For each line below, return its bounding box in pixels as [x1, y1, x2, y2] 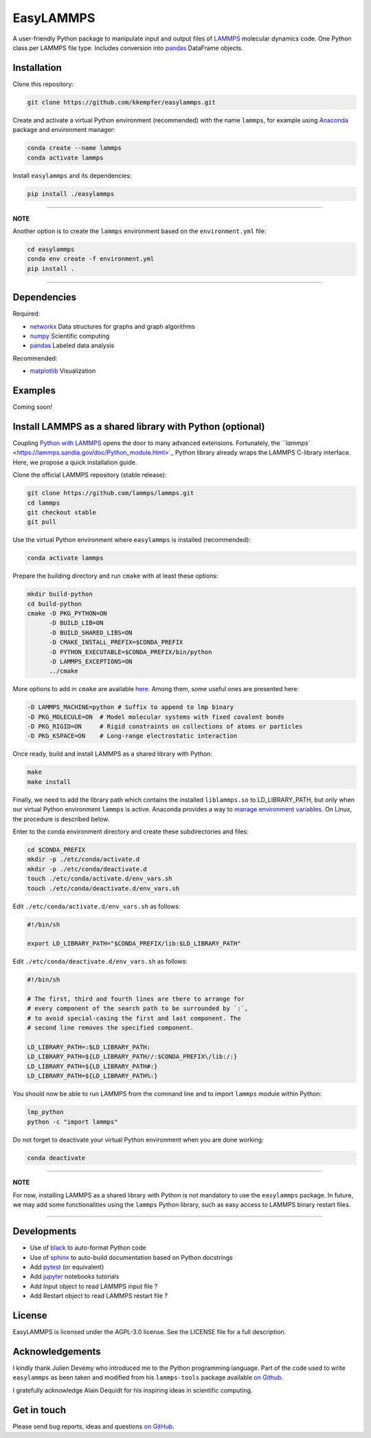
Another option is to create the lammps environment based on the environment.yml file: [12, 227, 267, 235]
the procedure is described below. [12, 815, 110, 823]
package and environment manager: [12, 126, 116, 134]
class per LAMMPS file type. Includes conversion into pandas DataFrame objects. [12, 43, 244, 52]
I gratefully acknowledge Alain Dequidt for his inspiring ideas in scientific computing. [12, 1386, 253, 1394]
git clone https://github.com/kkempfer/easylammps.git [27, 98, 216, 106]
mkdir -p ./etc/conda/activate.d [27, 856, 140, 863]
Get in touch [12, 1404, 67, 1416]
